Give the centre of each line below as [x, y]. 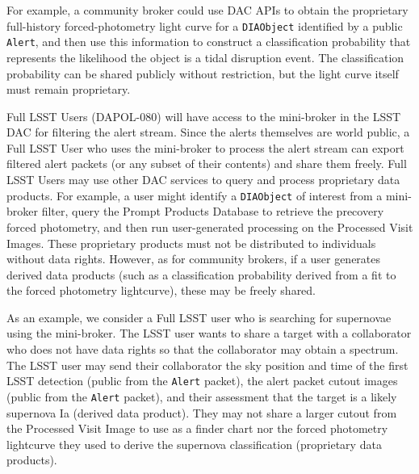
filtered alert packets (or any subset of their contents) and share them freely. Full [207, 164]
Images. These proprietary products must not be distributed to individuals [191, 243]
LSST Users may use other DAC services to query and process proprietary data [203, 180]
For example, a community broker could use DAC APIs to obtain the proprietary [207, 10]
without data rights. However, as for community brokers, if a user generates [194, 259]
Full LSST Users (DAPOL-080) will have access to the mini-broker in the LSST [204, 116]
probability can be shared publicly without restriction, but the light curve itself [203, 73]
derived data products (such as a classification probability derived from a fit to [201, 274]
